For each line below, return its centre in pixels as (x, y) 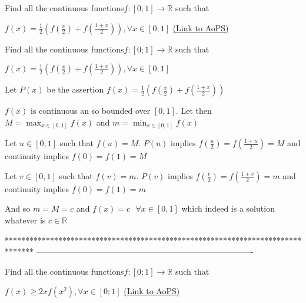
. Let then (194, 111)
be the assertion (75, 89)
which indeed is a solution (228, 208)
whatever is (25, 220)
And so (18, 208)
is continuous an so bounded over (91, 111)
